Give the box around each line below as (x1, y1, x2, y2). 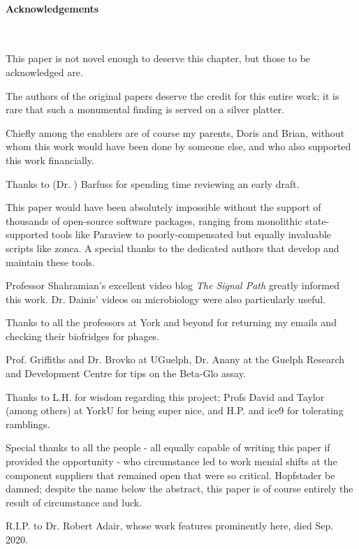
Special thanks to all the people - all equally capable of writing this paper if (6, 440, 330, 455)
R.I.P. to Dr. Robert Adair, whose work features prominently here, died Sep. (6, 518, 334, 533)
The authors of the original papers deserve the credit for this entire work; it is (6, 88, 339, 103)
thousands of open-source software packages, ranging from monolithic (6, 213, 302, 228)
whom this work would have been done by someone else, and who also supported (6, 139, 351, 154)
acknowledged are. (6, 64, 83, 79)
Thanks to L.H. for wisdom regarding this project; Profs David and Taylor (6, 389, 325, 404)
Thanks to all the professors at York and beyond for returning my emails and (6, 315, 337, 330)
